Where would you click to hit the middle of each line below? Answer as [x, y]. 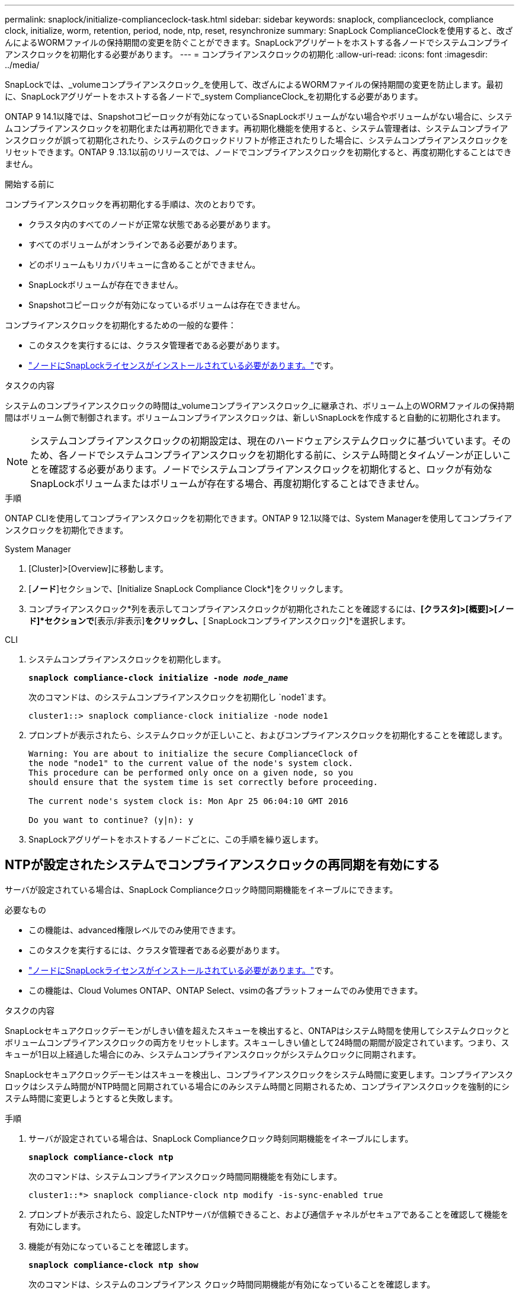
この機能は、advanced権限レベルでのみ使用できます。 [134, 930]
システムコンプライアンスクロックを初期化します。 [127, 659]
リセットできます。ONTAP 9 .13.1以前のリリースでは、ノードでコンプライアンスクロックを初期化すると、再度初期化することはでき [258, 152]
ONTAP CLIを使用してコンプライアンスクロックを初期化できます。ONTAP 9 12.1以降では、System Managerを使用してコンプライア [259, 518]
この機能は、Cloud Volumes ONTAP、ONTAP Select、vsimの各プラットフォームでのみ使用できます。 [226, 990]
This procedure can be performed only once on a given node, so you [191, 773]
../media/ [22, 65]
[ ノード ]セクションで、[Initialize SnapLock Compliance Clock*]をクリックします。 [188, 589]
